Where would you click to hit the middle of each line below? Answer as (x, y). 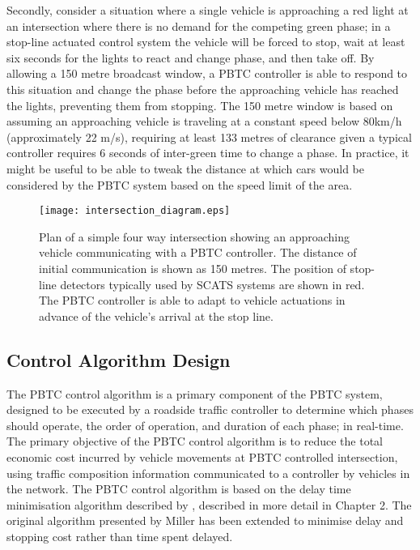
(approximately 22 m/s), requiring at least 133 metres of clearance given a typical (209, 136)
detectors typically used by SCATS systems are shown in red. (212, 284)
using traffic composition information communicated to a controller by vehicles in (208, 473)
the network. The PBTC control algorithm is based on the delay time (179, 489)
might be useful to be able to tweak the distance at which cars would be (186, 168)
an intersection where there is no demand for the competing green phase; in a (199, 26)
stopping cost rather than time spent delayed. (120, 536)
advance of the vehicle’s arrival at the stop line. (156, 316)
